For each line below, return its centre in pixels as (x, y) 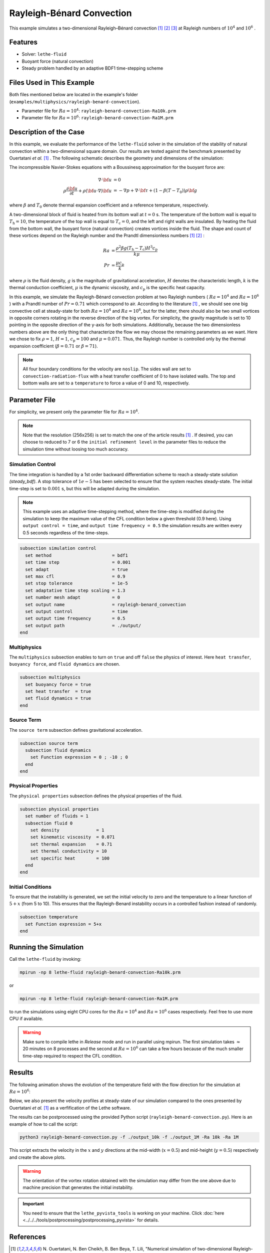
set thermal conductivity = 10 (68, 851)
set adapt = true (77, 569)
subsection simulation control (58, 548)
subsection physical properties (59, 809)
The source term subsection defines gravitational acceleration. (76, 730)
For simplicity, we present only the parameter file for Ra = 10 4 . (74, 412)
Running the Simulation (46, 947)
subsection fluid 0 (49, 823)
